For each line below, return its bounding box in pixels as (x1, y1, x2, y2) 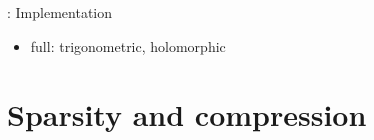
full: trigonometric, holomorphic (30, 35, 226, 56)
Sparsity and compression (7, 94, 367, 135)
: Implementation (7, 2, 112, 22)
